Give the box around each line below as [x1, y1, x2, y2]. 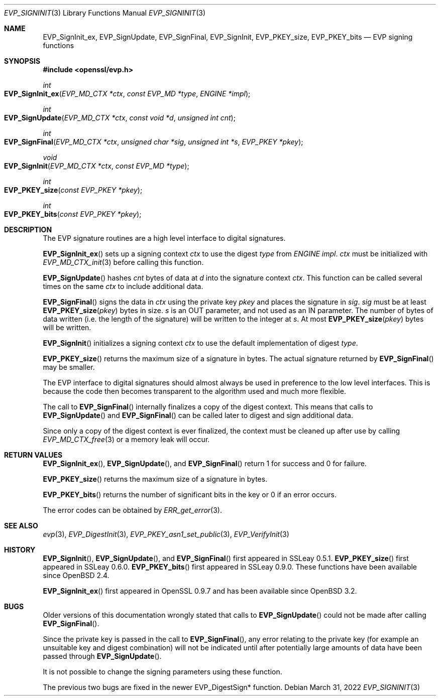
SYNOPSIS [4, 57, 41, 65]
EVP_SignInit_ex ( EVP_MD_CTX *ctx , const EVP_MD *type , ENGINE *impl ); [4, 89, 251, 98]
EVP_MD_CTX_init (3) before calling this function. [43, 258, 204, 266]
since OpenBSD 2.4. [43, 571, 109, 580]
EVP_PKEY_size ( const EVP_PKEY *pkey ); [4, 186, 143, 194]
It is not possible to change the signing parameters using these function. [43, 667, 282, 676]
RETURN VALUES [4, 451, 63, 459]
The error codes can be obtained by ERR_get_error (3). [43, 506, 222, 514]
